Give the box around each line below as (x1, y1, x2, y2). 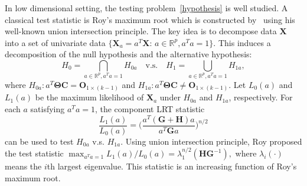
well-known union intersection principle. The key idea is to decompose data (5, 25, 277, 37)
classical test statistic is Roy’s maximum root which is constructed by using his (5, 13, 295, 25)
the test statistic (5, 147, 64, 159)
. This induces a (213, 36, 271, 48)
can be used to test (5, 135, 74, 147)
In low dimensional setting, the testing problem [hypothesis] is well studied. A (5, 2, 288, 14)
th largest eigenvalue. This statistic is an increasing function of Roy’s (47, 160, 297, 172)
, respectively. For (228, 91, 293, 103)
